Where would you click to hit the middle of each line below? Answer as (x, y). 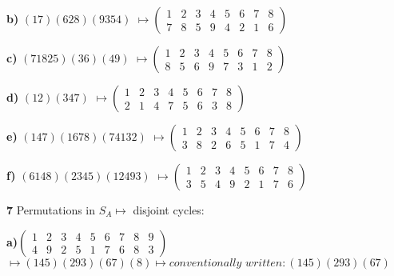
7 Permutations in (51, 210)
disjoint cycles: (169, 210)
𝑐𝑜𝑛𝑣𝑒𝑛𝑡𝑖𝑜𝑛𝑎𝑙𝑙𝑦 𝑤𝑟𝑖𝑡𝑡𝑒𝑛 (226, 263)
